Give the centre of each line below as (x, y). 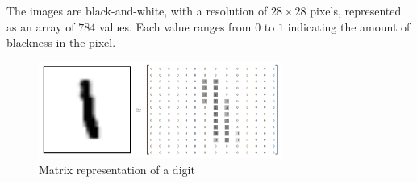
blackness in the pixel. (61, 42)
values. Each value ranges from (175, 26)
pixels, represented (356, 10)
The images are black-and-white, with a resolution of (137, 10)
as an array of (41, 26)
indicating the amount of (349, 26)
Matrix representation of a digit (117, 169)
